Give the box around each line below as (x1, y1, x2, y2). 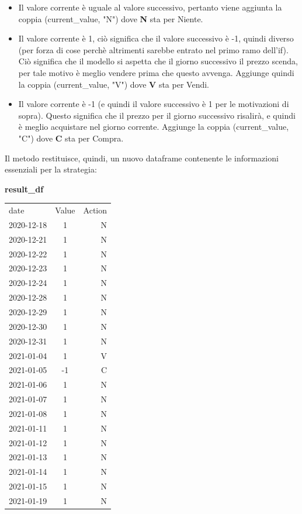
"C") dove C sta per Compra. (18, 132, 124, 144)
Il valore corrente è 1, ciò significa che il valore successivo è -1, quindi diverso (18, 32, 294, 44)
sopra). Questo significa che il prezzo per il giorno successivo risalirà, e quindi (18, 109, 296, 121)
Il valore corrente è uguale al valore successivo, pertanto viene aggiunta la (18, 1, 282, 13)
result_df (5, 182, 44, 195)
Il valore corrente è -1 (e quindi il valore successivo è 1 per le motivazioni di (18, 98, 289, 110)
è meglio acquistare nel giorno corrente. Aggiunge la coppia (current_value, (18, 120, 289, 133)
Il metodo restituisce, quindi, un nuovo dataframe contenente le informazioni (5, 151, 279, 164)
